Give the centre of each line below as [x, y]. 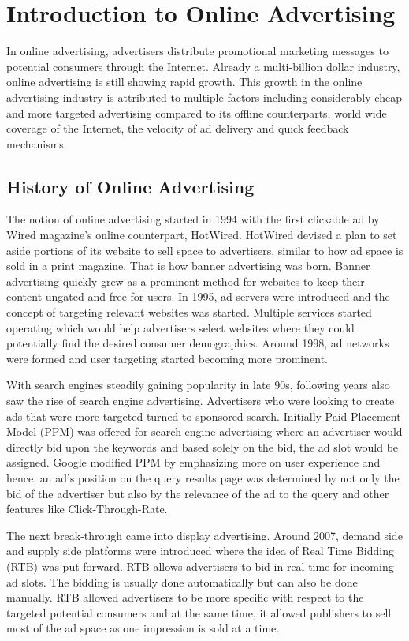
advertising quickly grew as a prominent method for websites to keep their [186, 281]
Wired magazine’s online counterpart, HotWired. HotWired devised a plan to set [202, 235]
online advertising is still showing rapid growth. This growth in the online [184, 82]
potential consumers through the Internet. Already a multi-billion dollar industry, [203, 66]
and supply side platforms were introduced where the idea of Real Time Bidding [200, 551]
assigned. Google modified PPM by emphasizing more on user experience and [193, 462]
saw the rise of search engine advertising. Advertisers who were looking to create [201, 401]
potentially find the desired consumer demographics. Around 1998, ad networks [198, 343]
